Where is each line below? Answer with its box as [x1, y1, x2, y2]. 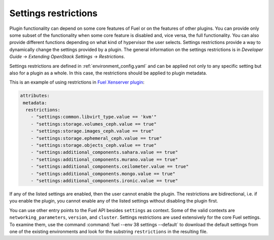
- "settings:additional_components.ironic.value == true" [30, 178, 178, 183]
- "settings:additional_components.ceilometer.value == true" [30, 164, 189, 170]
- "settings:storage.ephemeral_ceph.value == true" [30, 135, 162, 141]
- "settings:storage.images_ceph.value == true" [30, 128, 154, 134]
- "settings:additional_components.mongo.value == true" [30, 171, 176, 177]
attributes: [20, 93, 50, 99]
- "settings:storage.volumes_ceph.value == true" [30, 121, 157, 127]
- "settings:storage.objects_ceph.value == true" [30, 142, 157, 148]
